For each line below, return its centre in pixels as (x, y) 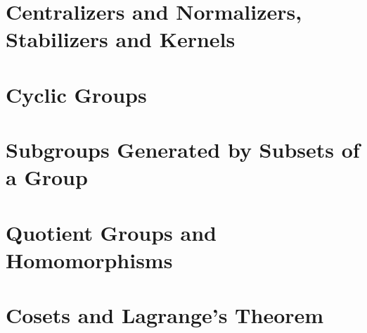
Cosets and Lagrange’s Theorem (165, 315)
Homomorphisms (89, 259)
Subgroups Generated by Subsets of (183, 150)
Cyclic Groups (76, 94)
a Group (47, 177)
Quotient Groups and (111, 232)
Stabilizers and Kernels (121, 39)
